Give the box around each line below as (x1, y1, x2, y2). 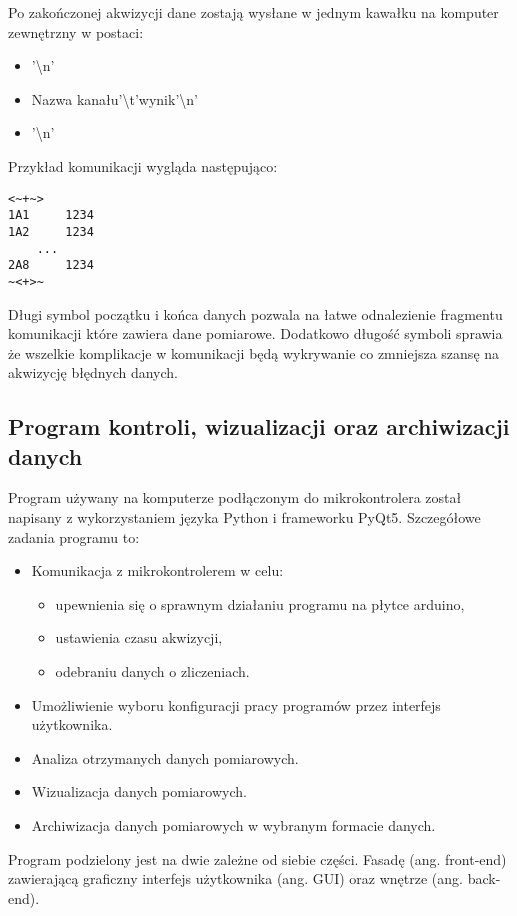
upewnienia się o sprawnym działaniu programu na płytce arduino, (55, 593, 465, 614)
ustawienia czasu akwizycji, (55, 627, 223, 648)
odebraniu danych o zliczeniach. (55, 661, 250, 682)
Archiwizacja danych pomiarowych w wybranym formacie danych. (31, 815, 436, 835)
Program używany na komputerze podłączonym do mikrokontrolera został (8, 487, 462, 508)
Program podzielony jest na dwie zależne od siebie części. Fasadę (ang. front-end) (8, 848, 507, 869)
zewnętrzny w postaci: (8, 21, 144, 42)
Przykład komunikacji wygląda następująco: (8, 155, 278, 176)
